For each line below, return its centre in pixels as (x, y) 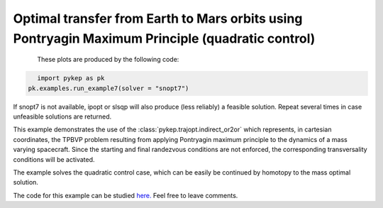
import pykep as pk (71, 78)
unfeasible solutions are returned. (62, 116)
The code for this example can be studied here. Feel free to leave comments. (126, 195)
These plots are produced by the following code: (108, 60)
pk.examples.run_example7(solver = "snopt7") (109, 88)
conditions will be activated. (54, 159)
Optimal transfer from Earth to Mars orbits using (158, 18)
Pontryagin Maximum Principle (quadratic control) (164, 38)
